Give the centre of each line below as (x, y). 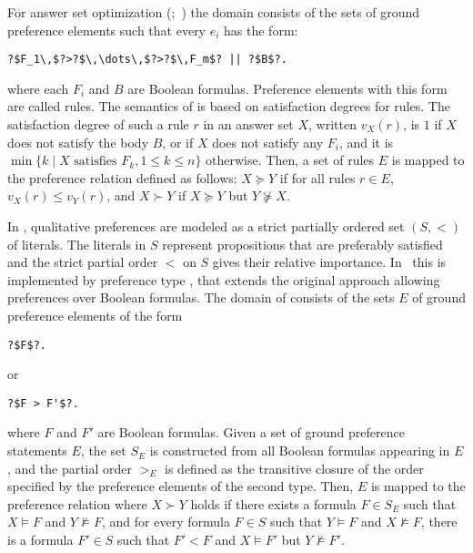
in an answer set (248, 124)
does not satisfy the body (78, 142)
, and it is (366, 142)
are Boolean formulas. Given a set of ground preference (251, 432)
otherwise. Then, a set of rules (290, 160)
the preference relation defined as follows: (122, 177)
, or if (178, 142)
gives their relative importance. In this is (329, 262)
